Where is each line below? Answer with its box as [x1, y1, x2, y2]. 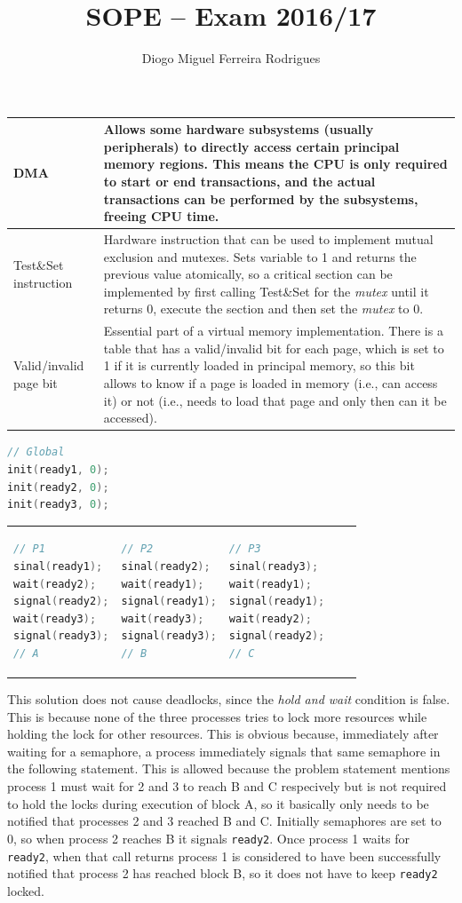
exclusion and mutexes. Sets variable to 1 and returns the [103, 247, 417, 265]
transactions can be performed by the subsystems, [103, 189, 418, 208]
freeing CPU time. [103, 207, 219, 226]
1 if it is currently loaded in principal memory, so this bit [103, 356, 415, 375]
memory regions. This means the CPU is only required [103, 154, 448, 173]
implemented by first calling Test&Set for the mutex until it [103, 281, 429, 300]
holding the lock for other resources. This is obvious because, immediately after [7, 725, 439, 743]
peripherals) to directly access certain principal [103, 137, 400, 155]
